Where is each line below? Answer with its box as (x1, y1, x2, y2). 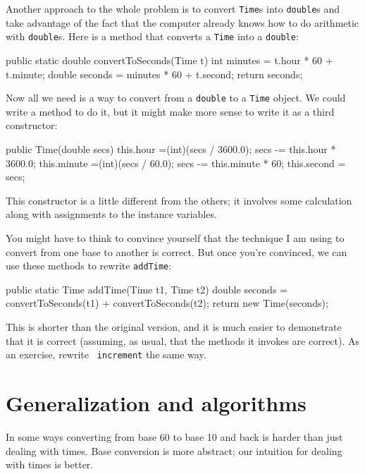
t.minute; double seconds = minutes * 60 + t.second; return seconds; (6, 66, 303, 81)
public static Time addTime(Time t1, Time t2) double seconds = (6, 281, 287, 296)
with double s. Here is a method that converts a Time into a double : (6, 29, 299, 44)
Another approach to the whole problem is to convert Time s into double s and (6, 1, 340, 16)
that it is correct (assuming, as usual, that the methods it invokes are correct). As (6, 333, 360, 348)
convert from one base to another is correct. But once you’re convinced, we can (6, 244, 347, 259)
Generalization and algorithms (6, 388, 307, 417)
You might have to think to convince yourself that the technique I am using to (6, 230, 345, 245)
